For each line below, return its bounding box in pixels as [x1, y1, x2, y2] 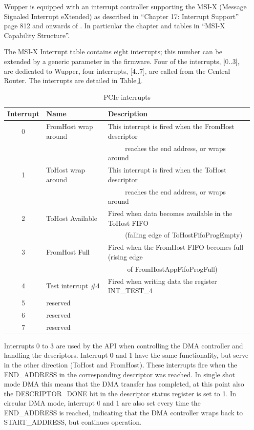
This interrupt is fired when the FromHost [107, 121, 234, 131]
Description [107, 108, 148, 119]
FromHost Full [46, 247, 90, 257]
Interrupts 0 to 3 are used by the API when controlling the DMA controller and [4, 340, 243, 350]
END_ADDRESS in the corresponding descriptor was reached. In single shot [4, 369, 235, 379]
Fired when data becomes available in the [107, 208, 233, 218]
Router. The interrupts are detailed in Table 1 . [4, 75, 143, 86]
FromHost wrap [46, 121, 93, 131]
